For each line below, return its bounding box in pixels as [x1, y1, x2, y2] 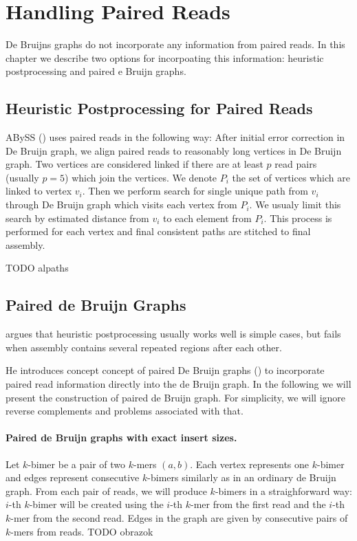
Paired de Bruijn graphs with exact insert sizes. [6, 430, 237, 445]
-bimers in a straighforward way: [215, 483, 352, 498]
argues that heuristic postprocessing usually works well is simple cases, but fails [6, 327, 341, 341]
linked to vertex [6, 184, 72, 198]
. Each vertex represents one [190, 456, 310, 471]
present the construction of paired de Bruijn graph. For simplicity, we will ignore [6, 390, 346, 404]
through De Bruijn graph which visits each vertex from [6, 197, 237, 212]
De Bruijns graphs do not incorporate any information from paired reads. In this [6, 37, 345, 52]
